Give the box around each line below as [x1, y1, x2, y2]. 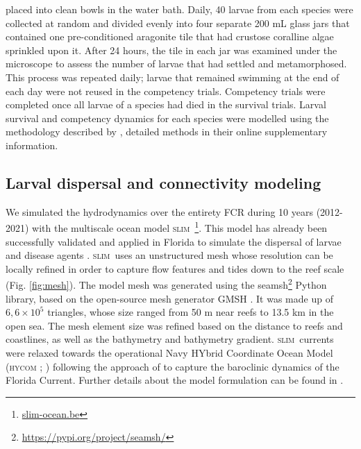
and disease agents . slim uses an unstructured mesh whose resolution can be [6, 248, 333, 262]
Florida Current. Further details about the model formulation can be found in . [6, 373, 344, 387]
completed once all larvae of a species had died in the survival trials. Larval [6, 97, 326, 112]
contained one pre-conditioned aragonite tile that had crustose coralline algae [6, 29, 334, 44]
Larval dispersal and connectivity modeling [6, 171, 321, 193]
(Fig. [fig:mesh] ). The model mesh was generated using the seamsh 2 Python [6, 276, 327, 292]
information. [6, 137, 58, 152]
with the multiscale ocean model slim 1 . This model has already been [32, 219, 328, 235]
